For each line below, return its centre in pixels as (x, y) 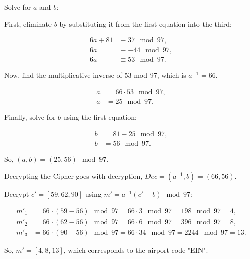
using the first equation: (100, 117)
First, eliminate (28, 24)
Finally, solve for (30, 117)
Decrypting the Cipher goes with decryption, (73, 176)
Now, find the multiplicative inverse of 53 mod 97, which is (95, 75)
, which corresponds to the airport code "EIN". (136, 250)
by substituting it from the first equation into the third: (145, 24)
